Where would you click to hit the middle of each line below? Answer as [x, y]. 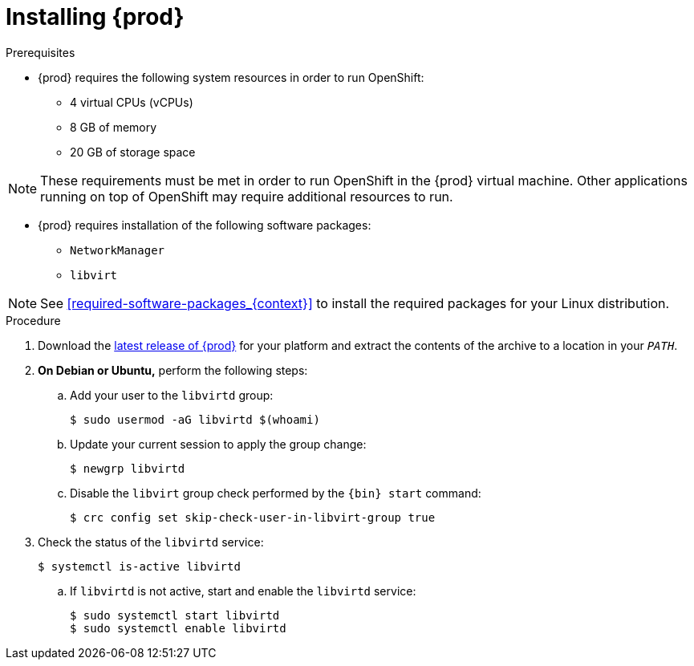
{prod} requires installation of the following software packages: [205, 225]
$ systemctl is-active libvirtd [139, 566]
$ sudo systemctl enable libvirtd [178, 628]
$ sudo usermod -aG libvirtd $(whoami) [195, 419]
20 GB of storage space [133, 152]
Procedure [33, 320]
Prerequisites [41, 52]
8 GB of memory [114, 127]
